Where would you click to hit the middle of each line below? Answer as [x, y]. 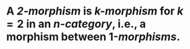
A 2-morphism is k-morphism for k [95, 11]
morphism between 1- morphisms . [93, 37]
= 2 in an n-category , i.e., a [76, 24]
